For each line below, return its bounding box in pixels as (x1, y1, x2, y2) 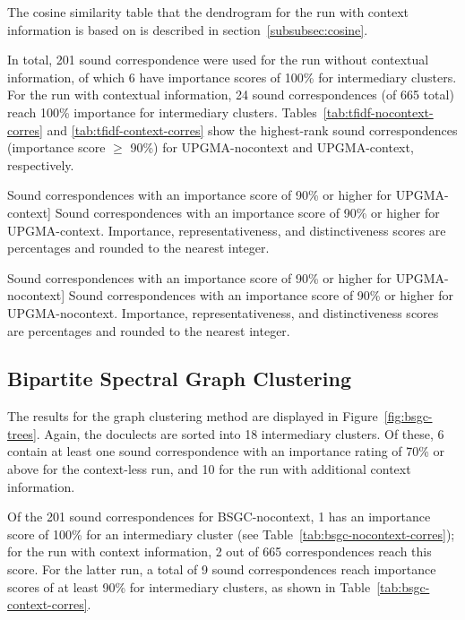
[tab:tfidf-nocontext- (323, 102, 434, 121)
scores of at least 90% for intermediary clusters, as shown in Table (7, 577, 371, 596)
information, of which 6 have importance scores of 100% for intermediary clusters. (7, 67, 457, 86)
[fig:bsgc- (383, 407, 433, 426)
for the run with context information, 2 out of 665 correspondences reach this (7, 542, 432, 561)
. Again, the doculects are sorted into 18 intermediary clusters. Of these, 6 (36, 424, 444, 443)
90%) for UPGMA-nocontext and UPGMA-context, (130, 138, 414, 157)
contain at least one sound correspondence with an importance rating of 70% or (7, 442, 445, 461)
